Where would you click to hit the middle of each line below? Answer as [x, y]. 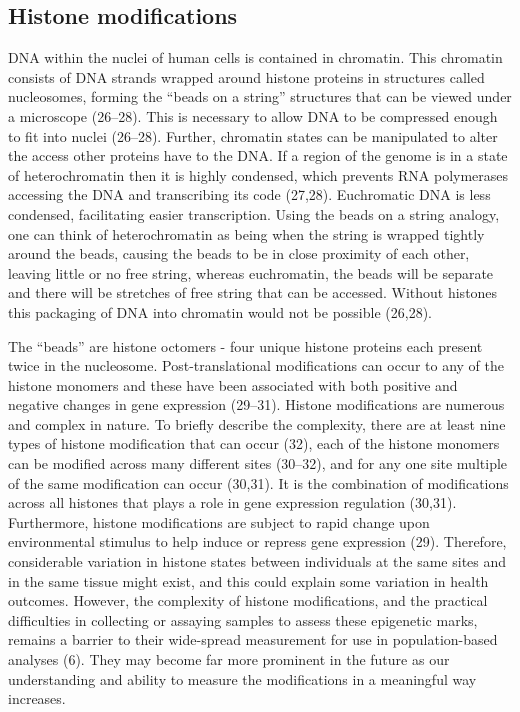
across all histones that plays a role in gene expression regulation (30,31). [232, 502]
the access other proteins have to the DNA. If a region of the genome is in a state [258, 155]
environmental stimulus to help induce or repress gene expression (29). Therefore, [257, 541]
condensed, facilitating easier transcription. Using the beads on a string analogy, [254, 213]
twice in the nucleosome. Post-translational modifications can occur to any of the [256, 365]
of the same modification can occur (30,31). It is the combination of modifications [258, 482]
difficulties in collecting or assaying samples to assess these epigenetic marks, [243, 619]
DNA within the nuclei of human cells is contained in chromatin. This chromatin [255, 57]
